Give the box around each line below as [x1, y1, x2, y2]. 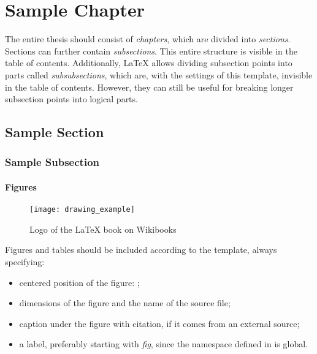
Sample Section [5, 122, 104, 141]
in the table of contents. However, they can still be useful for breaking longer [5, 80, 294, 93]
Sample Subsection [5, 154, 99, 170]
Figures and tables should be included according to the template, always [5, 243, 277, 256]
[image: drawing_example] [29, 205, 135, 214]
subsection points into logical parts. [5, 92, 138, 105]
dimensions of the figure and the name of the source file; [19, 296, 231, 309]
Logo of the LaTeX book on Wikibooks [29, 222, 177, 235]
